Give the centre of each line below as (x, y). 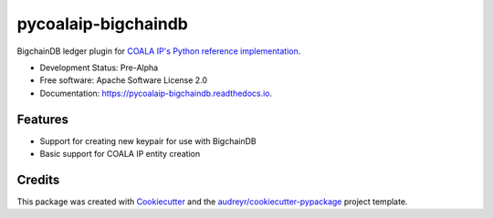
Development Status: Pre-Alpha (99, 67)
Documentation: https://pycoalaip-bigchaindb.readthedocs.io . (156, 93)
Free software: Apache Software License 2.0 (124, 80)
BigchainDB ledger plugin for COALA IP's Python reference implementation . (159, 51)
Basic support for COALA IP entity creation (120, 154)
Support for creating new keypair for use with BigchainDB (148, 140)
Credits (38, 179)
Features (42, 119)
